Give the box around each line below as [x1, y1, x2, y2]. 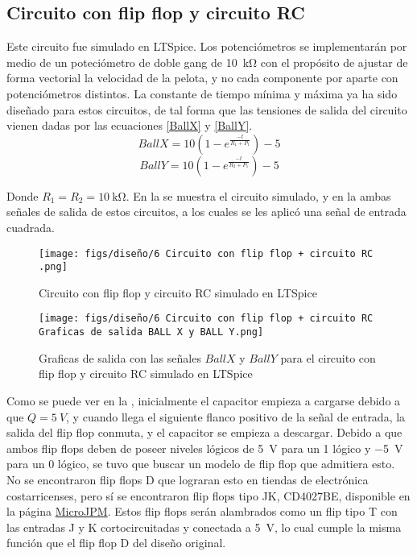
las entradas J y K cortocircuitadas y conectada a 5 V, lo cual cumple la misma [6, 518, 402, 535]
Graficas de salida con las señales [39, 349, 201, 366]
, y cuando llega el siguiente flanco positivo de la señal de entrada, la [66, 408, 406, 425]
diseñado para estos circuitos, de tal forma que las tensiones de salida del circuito [6, 101, 407, 118]
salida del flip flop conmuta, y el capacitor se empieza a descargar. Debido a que [6, 424, 403, 441]
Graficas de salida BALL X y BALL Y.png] [39, 326, 264, 338]
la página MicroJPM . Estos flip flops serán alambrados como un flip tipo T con [6, 503, 398, 520]
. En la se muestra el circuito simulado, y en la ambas [126, 187, 391, 204]
